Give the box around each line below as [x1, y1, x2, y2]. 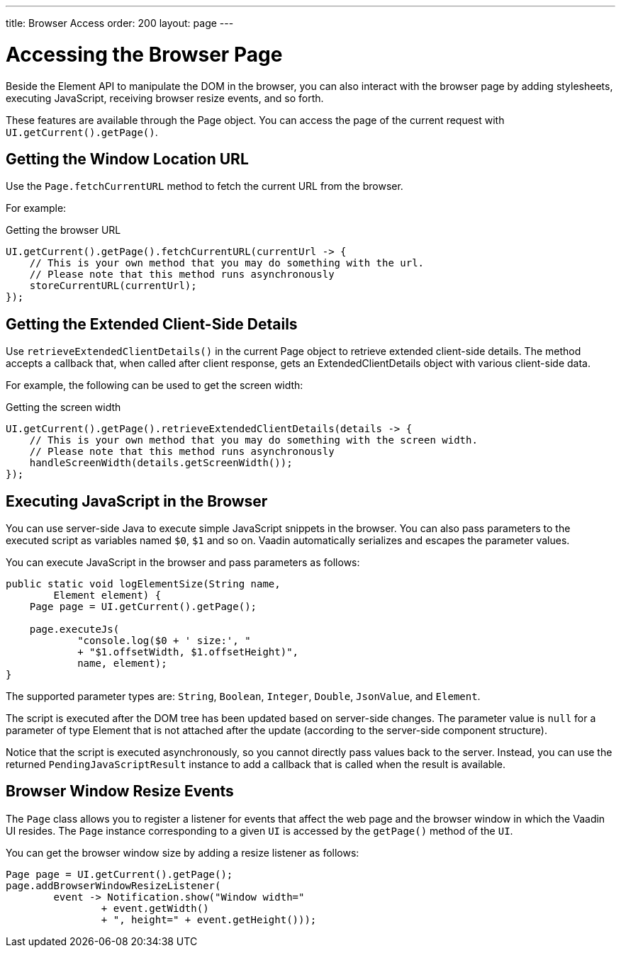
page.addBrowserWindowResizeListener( [6, 879, 221, 891]
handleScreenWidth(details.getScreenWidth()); [29, 457, 293, 469]
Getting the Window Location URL [6, 150, 249, 168]
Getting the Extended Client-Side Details [6, 315, 298, 333]
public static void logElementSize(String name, [6, 578, 281, 590]
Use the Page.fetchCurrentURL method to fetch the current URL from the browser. [6, 180, 403, 193]
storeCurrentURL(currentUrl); [29, 280, 197, 292]
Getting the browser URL [6, 224, 121, 237]
